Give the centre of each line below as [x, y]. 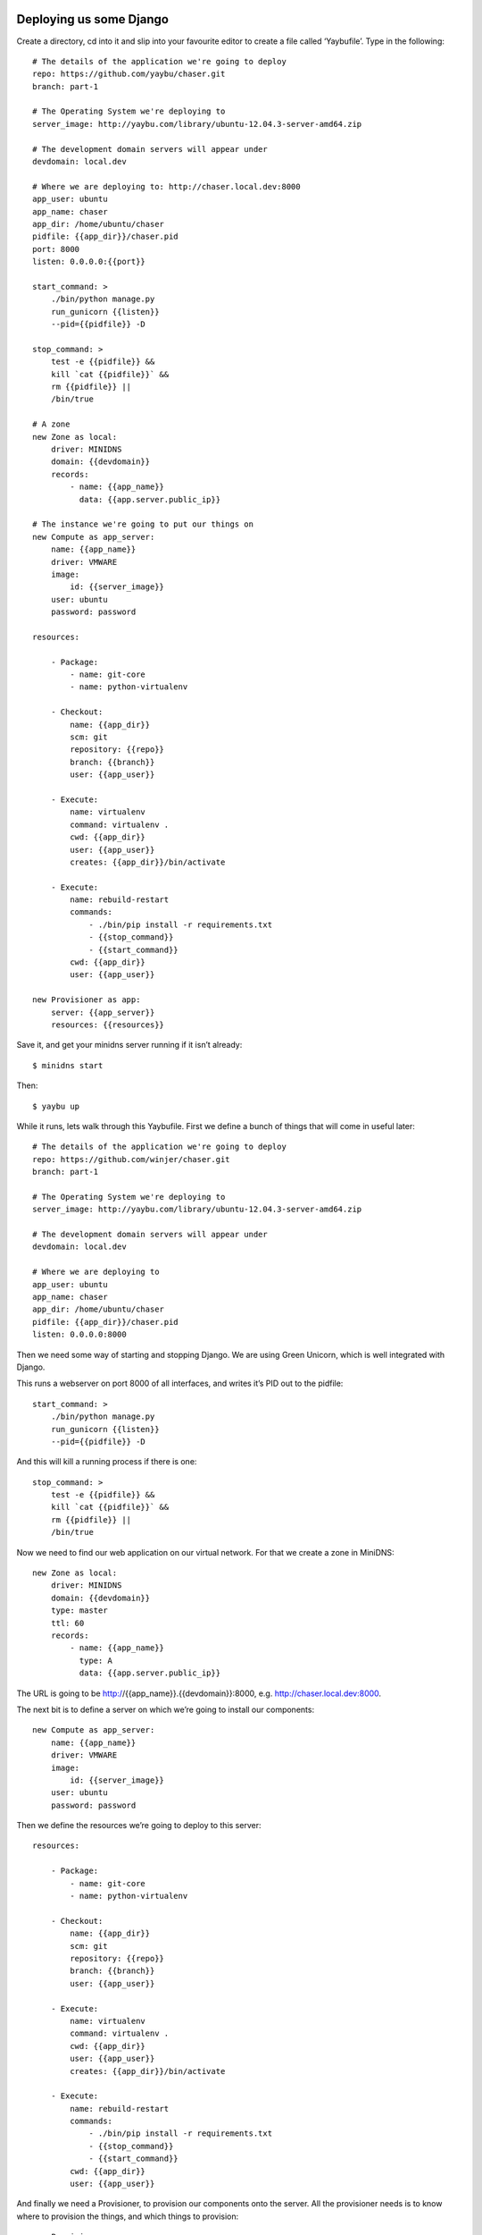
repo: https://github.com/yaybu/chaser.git [129, 74]
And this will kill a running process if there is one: [107, 1462]
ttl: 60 [67, 1623]
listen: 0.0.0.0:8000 [79, 1335]
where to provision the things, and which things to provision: [128, 2216]
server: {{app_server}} [103, 1012]
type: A [96, 1660]
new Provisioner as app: [87, 1000]
